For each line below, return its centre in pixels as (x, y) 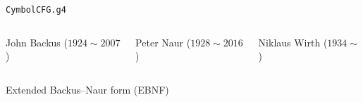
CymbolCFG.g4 (36, 10)
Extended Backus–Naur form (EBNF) (87, 89)
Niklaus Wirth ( (293, 42)
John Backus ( (37, 42)
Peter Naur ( (163, 42)
